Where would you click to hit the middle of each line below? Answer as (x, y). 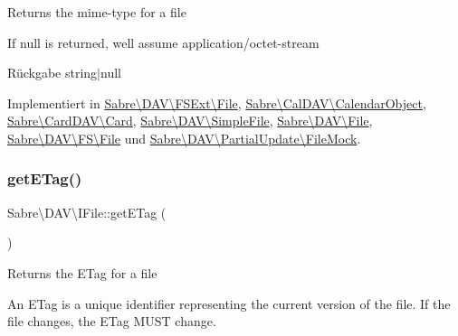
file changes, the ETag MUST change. (112, 321)
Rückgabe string (52, 73)
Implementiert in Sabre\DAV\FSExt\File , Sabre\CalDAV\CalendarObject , (217, 103)
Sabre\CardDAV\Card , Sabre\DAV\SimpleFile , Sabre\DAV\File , (190, 121)
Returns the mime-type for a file (97, 12)
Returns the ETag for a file (82, 272)
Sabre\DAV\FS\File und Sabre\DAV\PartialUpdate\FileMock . (184, 138)
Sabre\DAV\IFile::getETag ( (87, 212)
